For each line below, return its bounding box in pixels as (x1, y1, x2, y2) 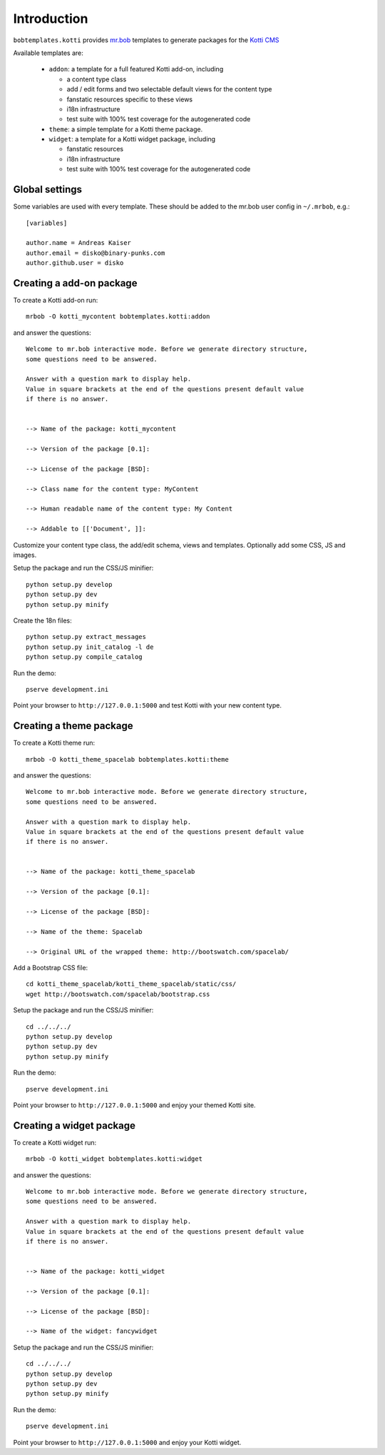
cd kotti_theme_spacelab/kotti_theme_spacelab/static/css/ (26, 980, 237, 988)
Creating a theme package (13, 720, 133, 732)
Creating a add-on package (13, 277, 138, 289)
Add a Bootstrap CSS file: (13, 964, 88, 972)
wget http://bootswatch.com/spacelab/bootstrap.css (26, 990, 210, 998)
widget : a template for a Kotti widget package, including (48, 135, 216, 144)
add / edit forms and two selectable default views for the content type (66, 85, 272, 94)
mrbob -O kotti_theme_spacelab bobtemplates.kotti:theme (26, 755, 230, 763)
